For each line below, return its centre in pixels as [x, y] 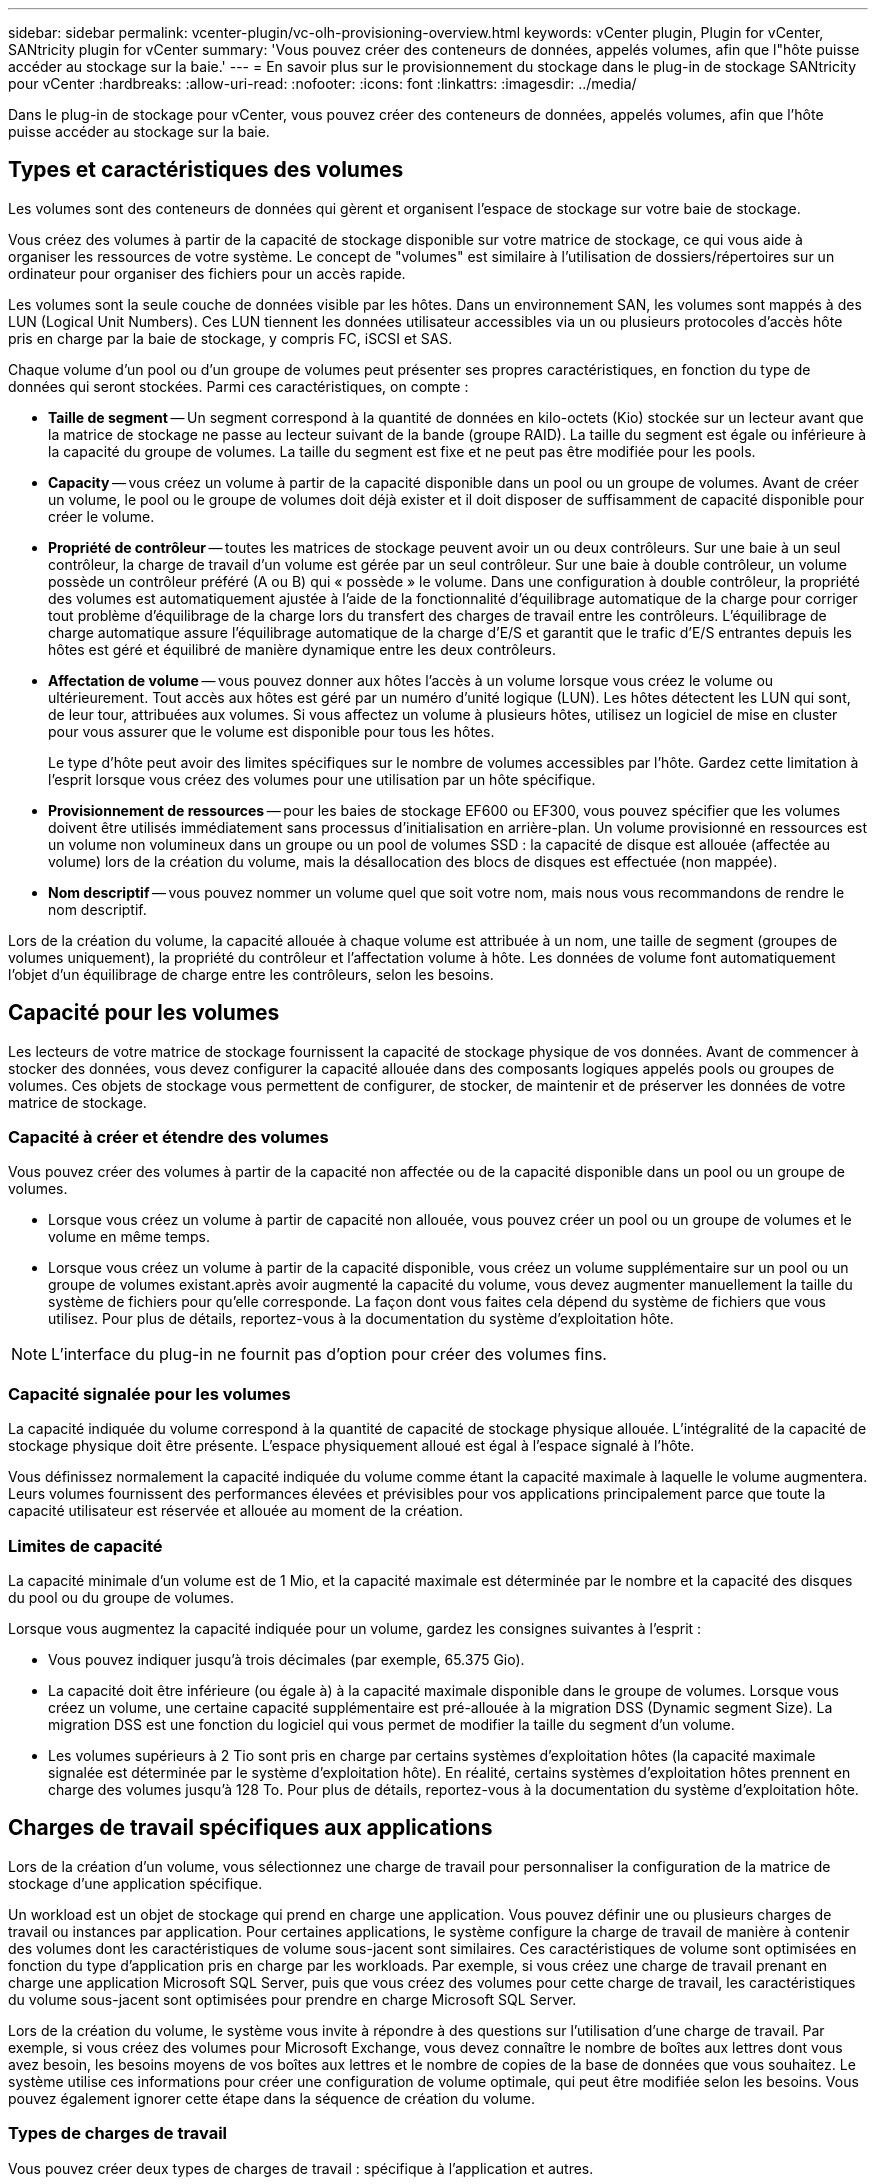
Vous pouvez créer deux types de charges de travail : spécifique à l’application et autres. [301, 2168]
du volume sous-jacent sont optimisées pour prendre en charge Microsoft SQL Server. [292, 1999]
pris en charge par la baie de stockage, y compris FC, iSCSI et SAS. [230, 338]
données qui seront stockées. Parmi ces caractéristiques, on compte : [238, 386]
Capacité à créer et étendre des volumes [168, 1137]
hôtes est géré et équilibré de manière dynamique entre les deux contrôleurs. [302, 649]
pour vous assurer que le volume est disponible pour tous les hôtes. [271, 731]
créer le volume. [101, 516]
